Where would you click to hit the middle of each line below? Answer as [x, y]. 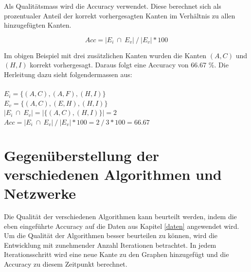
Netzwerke [40, 193]
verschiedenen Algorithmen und [113, 174]
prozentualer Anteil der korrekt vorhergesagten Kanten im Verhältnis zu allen [120, 15]
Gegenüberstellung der [82, 155]
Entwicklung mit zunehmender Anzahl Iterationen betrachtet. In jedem [110, 245]
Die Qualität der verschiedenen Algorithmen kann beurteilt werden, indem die [120, 216]
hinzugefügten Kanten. [38, 25]
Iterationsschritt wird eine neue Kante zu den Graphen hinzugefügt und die [117, 254]
